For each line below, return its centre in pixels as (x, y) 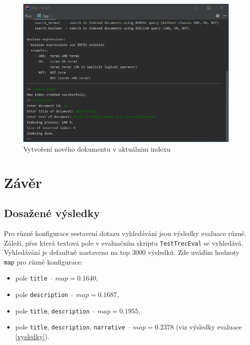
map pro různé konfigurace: (43, 261)
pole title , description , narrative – (73, 327)
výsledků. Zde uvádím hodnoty (194, 252)
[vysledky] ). (32, 337)
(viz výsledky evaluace (209, 327)
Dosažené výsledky (52, 213)
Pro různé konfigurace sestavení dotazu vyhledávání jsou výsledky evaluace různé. (125, 233)
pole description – (45, 294)
